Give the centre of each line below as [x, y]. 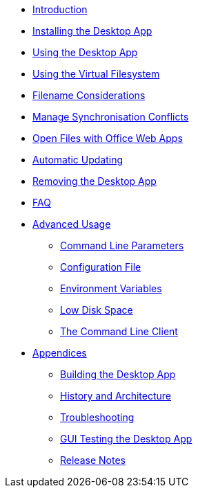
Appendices [60, 353]
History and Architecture [116, 396]
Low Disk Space [97, 310]
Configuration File [101, 267]
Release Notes [93, 460]
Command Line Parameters [122, 245]
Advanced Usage [72, 224]
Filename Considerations [89, 95]
